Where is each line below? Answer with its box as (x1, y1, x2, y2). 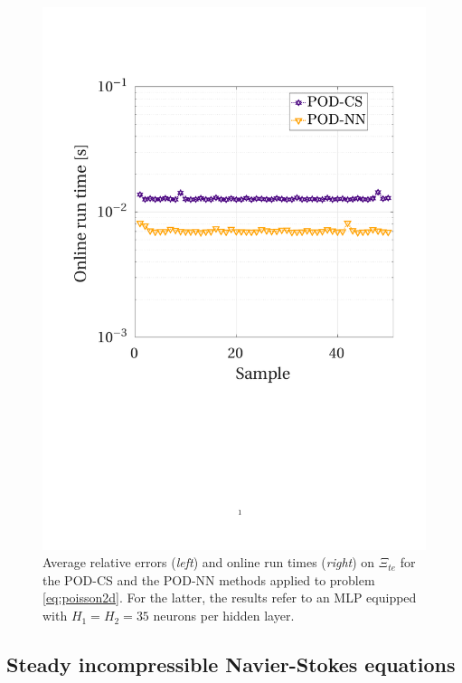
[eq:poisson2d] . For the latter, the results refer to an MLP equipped (42, 588, 417, 607)
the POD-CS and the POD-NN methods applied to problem (42, 570, 375, 589)
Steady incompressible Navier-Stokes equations (6, 650, 456, 678)
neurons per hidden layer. (153, 606, 295, 625)
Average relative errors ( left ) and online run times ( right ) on (42, 553, 375, 572)
